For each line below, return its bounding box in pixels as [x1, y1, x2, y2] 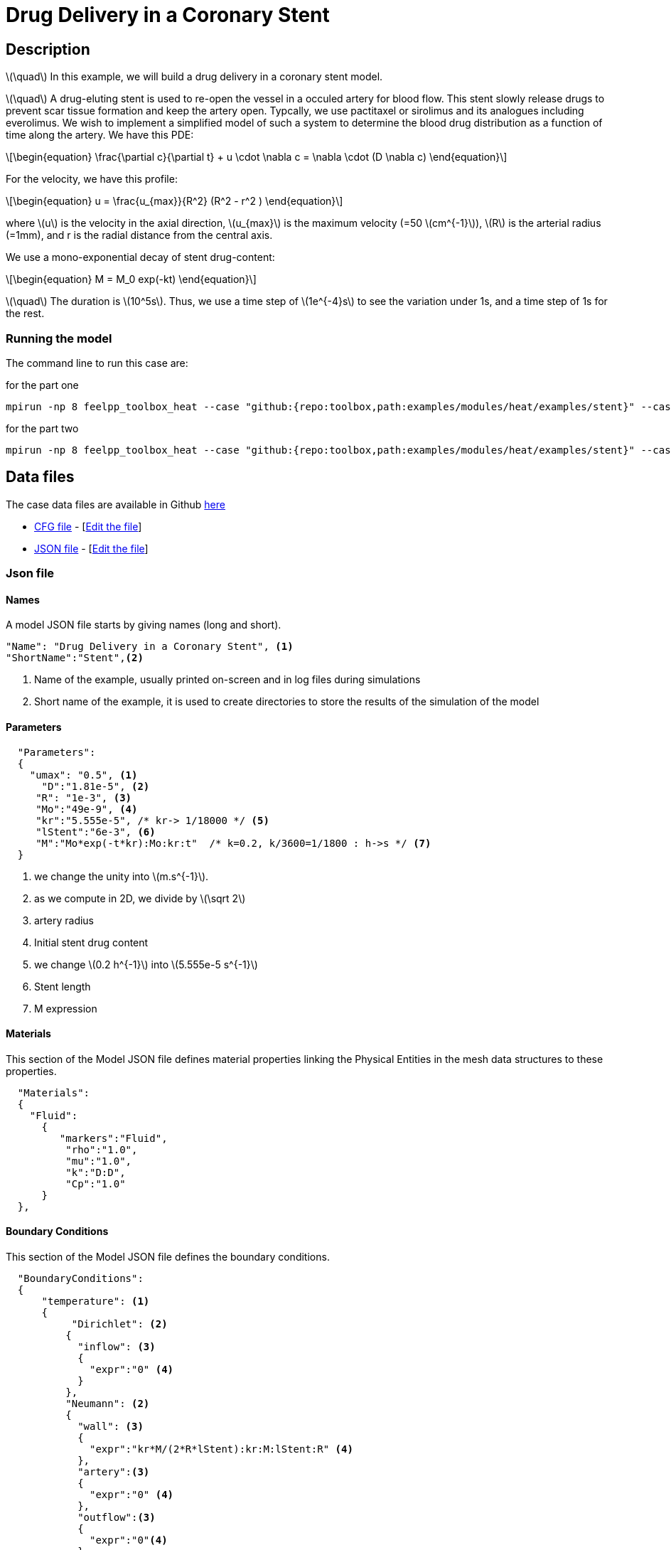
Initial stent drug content [34, 936, 149, 948]
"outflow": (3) [77, 1512, 156, 1524]
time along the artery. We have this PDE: [6, 129, 194, 141]
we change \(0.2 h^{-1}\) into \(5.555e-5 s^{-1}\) [34, 958, 258, 971]
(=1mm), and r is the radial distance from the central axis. [6, 229, 273, 242]
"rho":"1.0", [65, 1143, 138, 1155]
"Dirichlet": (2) [71, 1318, 168, 1330]
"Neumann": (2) [65, 1398, 150, 1410]
